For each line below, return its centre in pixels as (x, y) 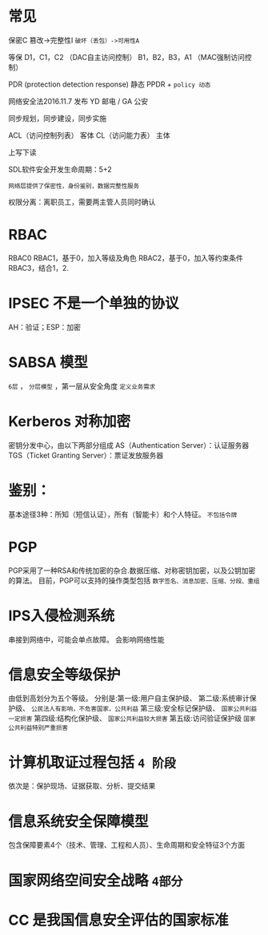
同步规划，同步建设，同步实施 (57, 118)
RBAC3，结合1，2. (39, 268)
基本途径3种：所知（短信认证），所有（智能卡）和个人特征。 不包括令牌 (123, 514)
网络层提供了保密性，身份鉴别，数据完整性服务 (74, 186)
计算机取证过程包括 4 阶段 (92, 762)
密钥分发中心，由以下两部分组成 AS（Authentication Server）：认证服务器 (129, 445)
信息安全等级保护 (65, 675)
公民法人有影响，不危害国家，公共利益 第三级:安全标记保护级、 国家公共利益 (144, 708)
